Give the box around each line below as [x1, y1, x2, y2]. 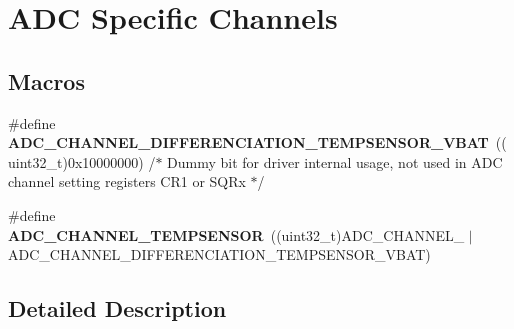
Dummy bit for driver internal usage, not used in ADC [167, 151, 503, 172]
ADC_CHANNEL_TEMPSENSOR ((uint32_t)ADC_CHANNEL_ [8, 224, 465, 245]
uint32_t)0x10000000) [8, 151, 144, 172]
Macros [8, 65, 85, 96]
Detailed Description [8, 293, 227, 324]
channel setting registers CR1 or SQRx [8, 171, 246, 192]
